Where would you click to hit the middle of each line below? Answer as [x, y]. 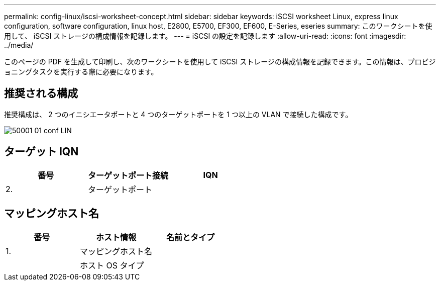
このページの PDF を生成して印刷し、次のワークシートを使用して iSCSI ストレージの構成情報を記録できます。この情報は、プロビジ [220, 62]
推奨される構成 [41, 93]
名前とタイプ [191, 237]
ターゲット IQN [41, 152]
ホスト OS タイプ [112, 265]
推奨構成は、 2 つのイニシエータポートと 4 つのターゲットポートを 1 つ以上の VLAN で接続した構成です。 [178, 114]
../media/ [19, 45]
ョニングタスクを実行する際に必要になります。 [81, 72]
